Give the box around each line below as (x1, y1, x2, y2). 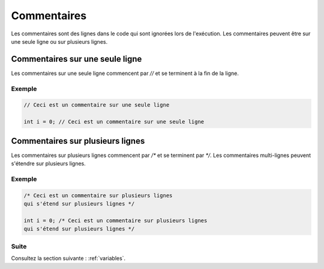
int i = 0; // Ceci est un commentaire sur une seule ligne (23, 119, 205, 125)
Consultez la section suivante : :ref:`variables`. (11, 255, 126, 262)
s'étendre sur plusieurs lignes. (11, 160, 86, 167)
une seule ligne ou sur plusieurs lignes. (11, 38, 108, 45)
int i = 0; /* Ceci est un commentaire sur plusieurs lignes (23, 217, 208, 224)
